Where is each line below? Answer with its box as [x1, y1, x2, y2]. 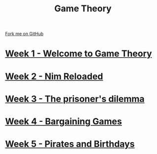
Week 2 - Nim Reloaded [5, 71, 103, 82]
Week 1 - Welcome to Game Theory [5, 48, 152, 59]
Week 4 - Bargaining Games [5, 115, 122, 127]
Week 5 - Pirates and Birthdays [5, 139, 135, 150]
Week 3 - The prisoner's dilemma [5, 93, 145, 104]
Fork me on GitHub [5, 31, 43, 37]
